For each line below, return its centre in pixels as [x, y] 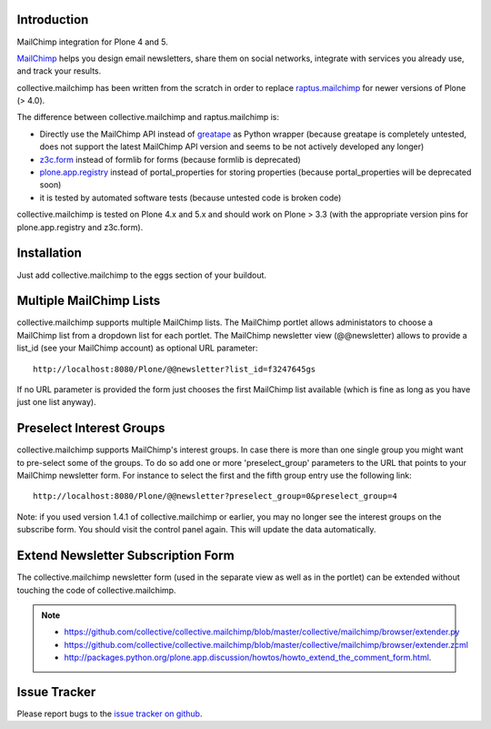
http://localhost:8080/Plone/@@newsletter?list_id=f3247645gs [175, 369]
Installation [49, 253]
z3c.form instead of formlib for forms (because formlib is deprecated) [170, 159]
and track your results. [59, 71]
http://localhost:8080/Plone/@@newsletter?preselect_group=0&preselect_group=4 [215, 496]
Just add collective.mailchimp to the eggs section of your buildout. [142, 275]
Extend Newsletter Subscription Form [126, 556]
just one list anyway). [56, 402]
